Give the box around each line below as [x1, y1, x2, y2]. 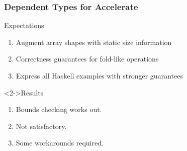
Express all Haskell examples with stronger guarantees [16, 70, 183, 80]
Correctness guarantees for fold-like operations [16, 53, 159, 64]
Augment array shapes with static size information [16, 36, 172, 47]
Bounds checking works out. [16, 104, 102, 114]
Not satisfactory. [16, 120, 67, 131]
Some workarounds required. [16, 137, 104, 148]
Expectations [4, 20, 44, 30]
